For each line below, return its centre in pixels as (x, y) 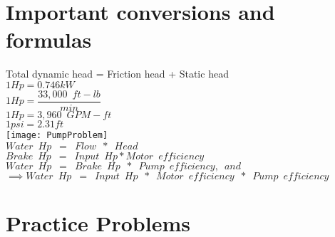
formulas (49, 39)
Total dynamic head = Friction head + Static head (117, 74)
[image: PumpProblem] (57, 135)
